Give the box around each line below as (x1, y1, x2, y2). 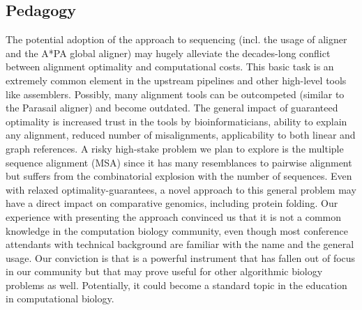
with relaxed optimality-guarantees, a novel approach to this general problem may (6, 182, 356, 196)
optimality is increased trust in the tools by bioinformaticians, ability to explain (6, 114, 347, 128)
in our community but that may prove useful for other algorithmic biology (6, 264, 323, 279)
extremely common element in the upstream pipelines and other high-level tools (6, 72, 347, 87)
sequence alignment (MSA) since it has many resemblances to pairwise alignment (6, 155, 352, 169)
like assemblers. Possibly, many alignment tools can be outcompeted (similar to (6, 86, 345, 101)
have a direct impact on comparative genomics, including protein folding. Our (6, 196, 338, 210)
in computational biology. (6, 291, 114, 306)
